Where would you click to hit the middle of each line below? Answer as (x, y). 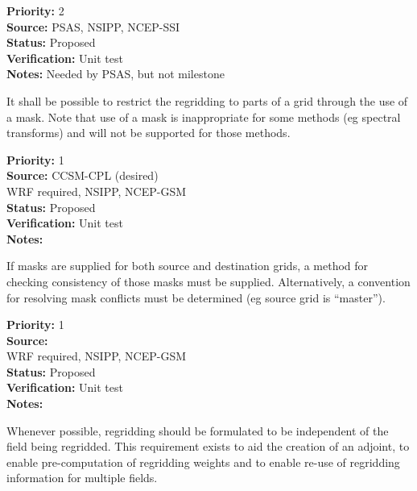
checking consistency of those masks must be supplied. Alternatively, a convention (208, 281)
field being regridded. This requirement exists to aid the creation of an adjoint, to (208, 446)
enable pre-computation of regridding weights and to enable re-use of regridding (203, 462)
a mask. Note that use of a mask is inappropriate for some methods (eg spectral (204, 117)
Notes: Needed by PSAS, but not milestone (116, 74)
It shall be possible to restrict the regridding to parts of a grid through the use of (207, 100)
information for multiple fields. (82, 478)
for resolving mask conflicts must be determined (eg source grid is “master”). (196, 297)
